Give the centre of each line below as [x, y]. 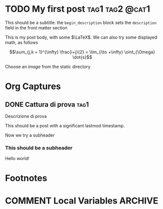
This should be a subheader [39, 148]
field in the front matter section [36, 27]
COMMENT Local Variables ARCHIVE [82, 200]
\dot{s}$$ [82, 57]
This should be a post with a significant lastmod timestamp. [65, 125]
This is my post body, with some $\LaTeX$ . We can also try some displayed [81, 37]
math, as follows [22, 42]
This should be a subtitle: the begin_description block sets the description [81, 23]
